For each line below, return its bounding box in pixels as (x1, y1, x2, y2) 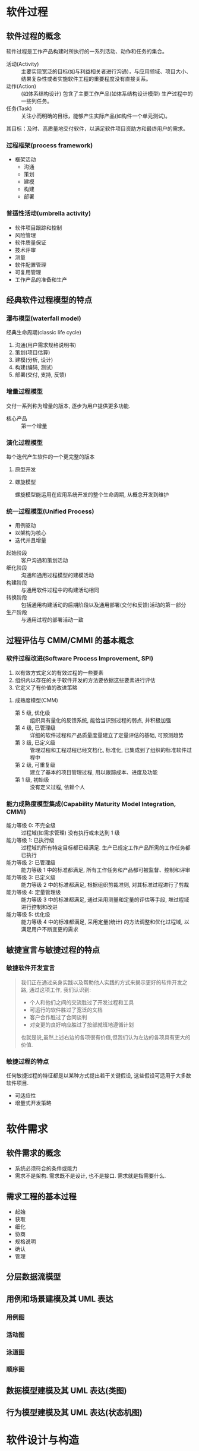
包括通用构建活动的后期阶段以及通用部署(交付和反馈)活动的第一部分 (21, 601, 187, 609)
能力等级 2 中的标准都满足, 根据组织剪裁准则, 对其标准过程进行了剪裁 (21, 881, 189, 889)
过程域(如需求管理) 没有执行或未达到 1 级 (21, 829, 120, 836)
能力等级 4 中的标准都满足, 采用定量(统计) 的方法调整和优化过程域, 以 (21, 918, 190, 925)
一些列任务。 (21, 97, 52, 105)
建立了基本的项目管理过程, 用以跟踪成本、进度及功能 (29, 769, 158, 776)
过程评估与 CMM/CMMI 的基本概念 (6, 635, 134, 645)
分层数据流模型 (6, 1272, 61, 1282)
